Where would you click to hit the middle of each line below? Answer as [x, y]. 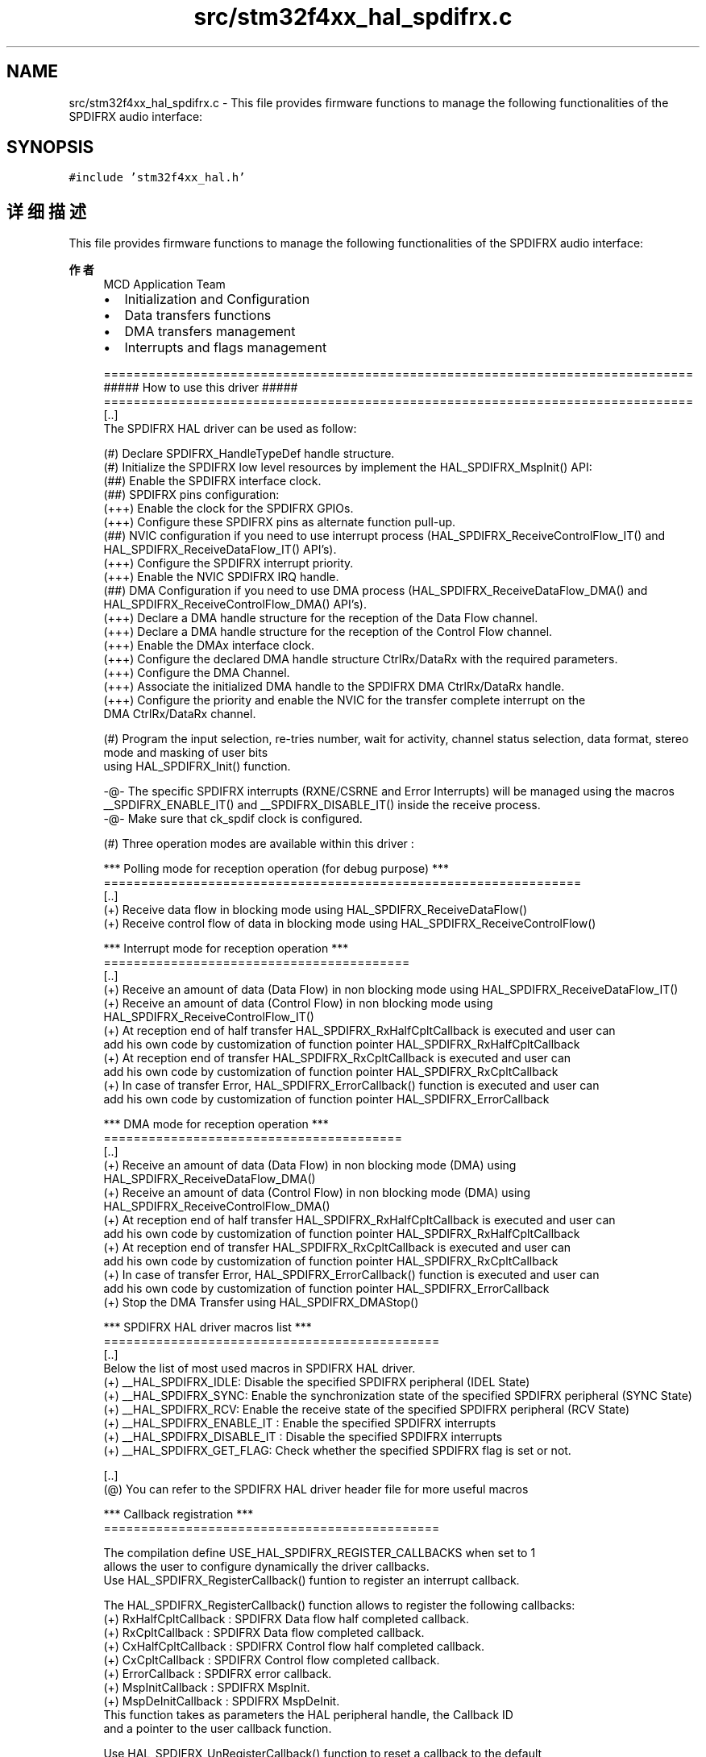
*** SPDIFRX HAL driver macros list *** [208, 1327]
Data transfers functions [198, 316]
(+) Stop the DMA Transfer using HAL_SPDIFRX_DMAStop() [261, 1302]
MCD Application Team [164, 285]
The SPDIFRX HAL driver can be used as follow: [230, 429]
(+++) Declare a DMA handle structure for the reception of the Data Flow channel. [321, 618]
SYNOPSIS [50, 147]
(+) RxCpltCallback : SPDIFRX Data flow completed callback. [264, 1633]
